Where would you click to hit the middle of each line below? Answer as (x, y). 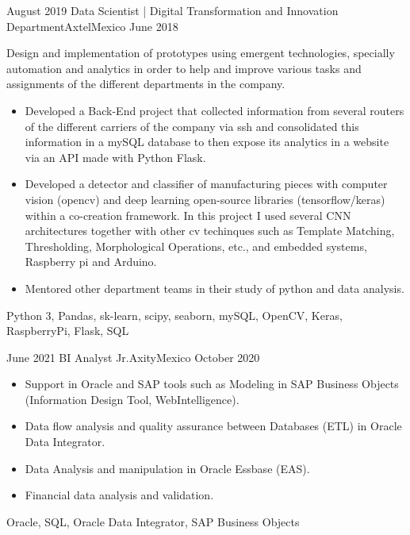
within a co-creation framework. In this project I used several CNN (188, 215)
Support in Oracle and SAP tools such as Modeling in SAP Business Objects (212, 384)
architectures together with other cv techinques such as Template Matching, (210, 231)
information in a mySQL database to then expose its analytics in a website (207, 142)
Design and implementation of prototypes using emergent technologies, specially (201, 53)
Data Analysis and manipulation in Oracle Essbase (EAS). (167, 468)
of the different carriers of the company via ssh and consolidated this (192, 126)
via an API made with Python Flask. (115, 157)
